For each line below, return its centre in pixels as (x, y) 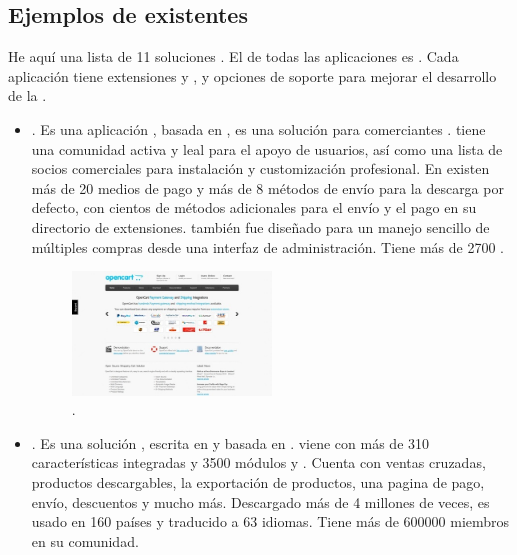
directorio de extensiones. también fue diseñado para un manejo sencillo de (260, 226)
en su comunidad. (85, 540)
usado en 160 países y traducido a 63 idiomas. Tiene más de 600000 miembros (270, 521)
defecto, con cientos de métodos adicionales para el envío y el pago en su (254, 207)
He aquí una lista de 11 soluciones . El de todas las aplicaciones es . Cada (233, 56)
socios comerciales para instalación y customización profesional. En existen (260, 168)
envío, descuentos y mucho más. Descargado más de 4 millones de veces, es (260, 501)
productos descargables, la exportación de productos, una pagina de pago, (258, 481)
